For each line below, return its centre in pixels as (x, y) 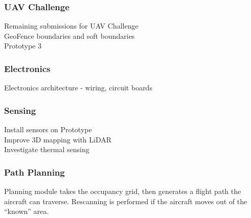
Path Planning (35, 172)
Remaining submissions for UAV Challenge (71, 26)
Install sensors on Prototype (48, 129)
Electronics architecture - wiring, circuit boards (78, 88)
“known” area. (27, 211)
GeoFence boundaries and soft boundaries (70, 35)
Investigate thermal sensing (47, 149)
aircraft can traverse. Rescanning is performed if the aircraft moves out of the (126, 201)
